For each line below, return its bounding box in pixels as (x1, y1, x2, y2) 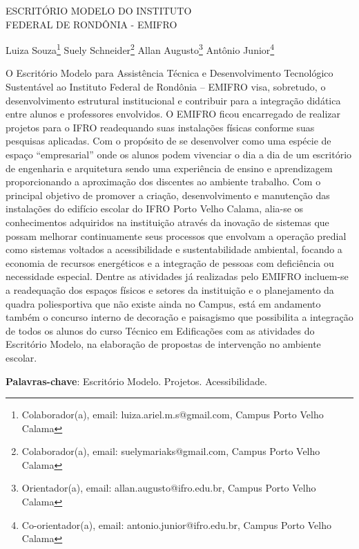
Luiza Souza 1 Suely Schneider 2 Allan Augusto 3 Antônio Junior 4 (6, 41, 275, 57)
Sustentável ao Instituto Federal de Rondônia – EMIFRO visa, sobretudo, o (6, 80, 326, 94)
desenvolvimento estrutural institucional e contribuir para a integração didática (6, 93, 341, 107)
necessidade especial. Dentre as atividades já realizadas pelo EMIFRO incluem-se (6, 269, 349, 283)
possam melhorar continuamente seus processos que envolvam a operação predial (6, 228, 347, 243)
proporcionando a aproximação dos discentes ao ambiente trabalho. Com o (6, 174, 321, 189)
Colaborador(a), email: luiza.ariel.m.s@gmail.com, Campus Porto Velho (21, 407, 324, 422)
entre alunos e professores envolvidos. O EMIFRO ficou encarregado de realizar (6, 106, 340, 121)
